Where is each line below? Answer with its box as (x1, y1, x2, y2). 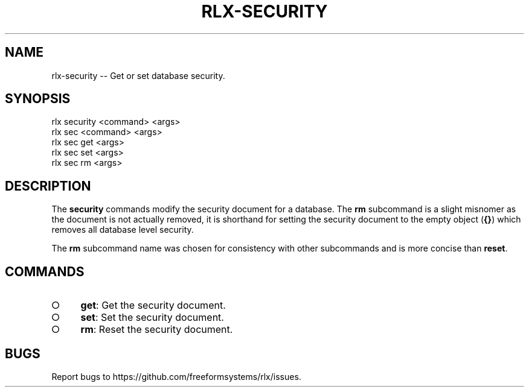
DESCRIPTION (5, 178, 91, 194)
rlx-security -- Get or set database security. (51, 70, 225, 81)
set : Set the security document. (80, 311, 224, 324)
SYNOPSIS (5, 91, 71, 107)
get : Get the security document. (80, 299, 226, 312)
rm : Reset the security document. (80, 323, 233, 336)
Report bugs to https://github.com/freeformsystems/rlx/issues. (51, 371, 301, 382)
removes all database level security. (51, 224, 194, 235)
